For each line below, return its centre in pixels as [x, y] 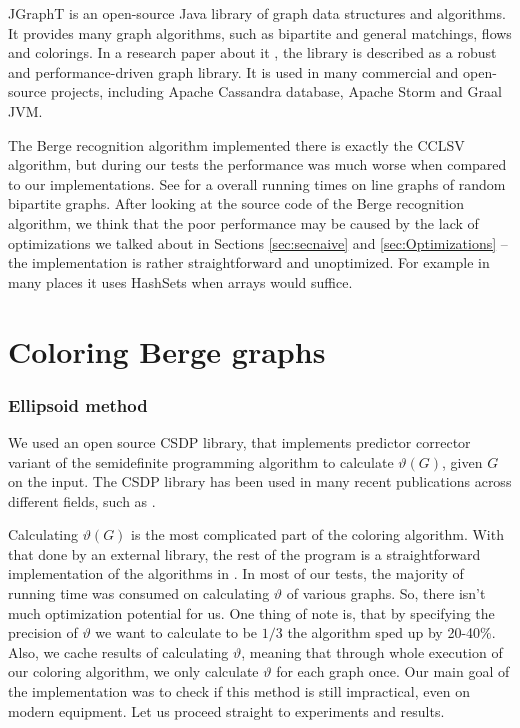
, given [462, 461]
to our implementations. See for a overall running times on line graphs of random [257, 183]
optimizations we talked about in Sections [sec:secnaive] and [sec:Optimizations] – [258, 242]
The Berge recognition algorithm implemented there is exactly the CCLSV [236, 144]
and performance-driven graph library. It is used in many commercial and [233, 71]
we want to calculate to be [176, 632]
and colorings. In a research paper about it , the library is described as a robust [252, 52]
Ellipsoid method [78, 404]
